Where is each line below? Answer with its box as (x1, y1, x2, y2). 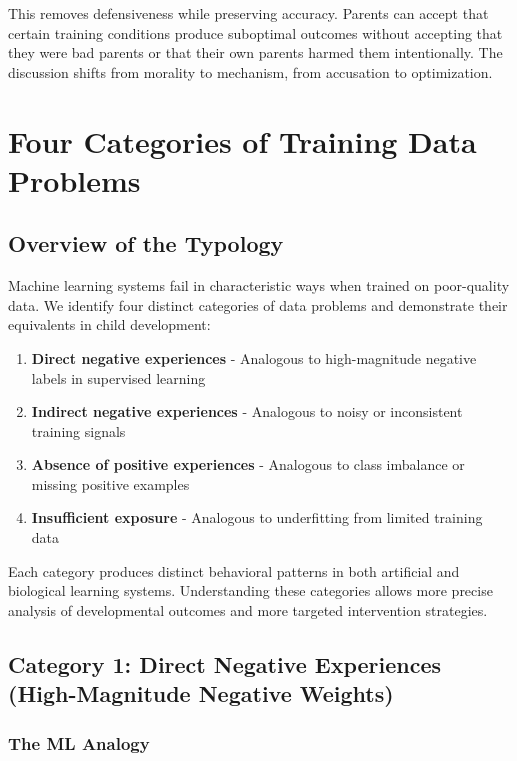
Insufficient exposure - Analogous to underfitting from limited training (31, 507, 483, 528)
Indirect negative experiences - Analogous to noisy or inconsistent (31, 401, 463, 422)
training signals (31, 420, 126, 441)
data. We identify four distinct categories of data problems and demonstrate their (8, 294, 508, 315)
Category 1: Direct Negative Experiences (8, 648, 442, 679)
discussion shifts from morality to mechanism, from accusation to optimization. (8, 61, 493, 82)
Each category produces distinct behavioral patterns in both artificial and (8, 560, 460, 581)
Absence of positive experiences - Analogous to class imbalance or (31, 454, 465, 475)
